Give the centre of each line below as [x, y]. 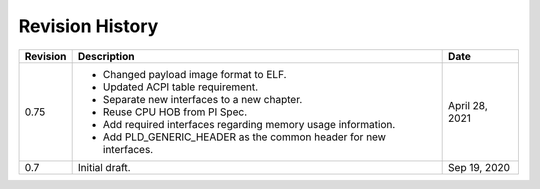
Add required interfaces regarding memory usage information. [249, 124]
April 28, [468, 105]
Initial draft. [104, 167]
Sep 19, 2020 [479, 167]
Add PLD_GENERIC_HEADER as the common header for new [244, 137]
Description [106, 56]
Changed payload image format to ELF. [194, 74]
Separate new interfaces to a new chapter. [202, 99]
